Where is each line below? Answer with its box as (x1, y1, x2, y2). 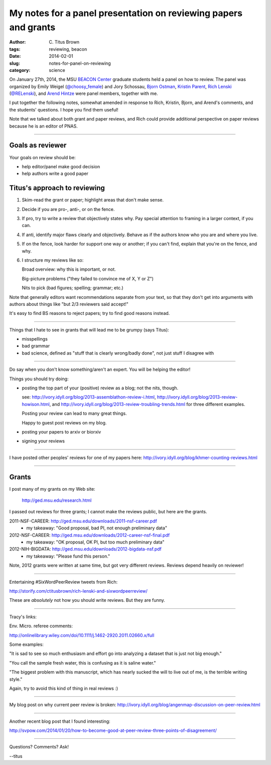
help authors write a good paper (22, 171, 89, 177)
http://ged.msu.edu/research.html (22, 497, 92, 503)
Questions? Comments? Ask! (9, 744, 69, 750)
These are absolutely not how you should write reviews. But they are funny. (9, 597, 166, 603)
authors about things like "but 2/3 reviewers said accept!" (9, 301, 129, 307)
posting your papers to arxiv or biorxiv (22, 429, 101, 434)
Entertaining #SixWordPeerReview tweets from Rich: (9, 579, 118, 585)
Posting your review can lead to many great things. (22, 410, 127, 416)
